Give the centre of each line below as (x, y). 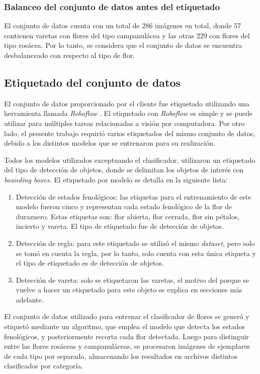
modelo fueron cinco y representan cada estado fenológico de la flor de (124, 206)
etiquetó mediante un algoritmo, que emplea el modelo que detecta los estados (124, 326)
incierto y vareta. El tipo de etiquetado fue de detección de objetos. (120, 226)
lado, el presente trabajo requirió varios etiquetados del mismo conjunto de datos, (130, 133)
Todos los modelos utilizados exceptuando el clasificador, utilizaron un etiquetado (130, 160)
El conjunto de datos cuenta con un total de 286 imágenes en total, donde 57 (123, 25)
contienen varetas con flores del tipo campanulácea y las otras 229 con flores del (127, 35)
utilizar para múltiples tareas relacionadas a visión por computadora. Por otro (124, 123)
